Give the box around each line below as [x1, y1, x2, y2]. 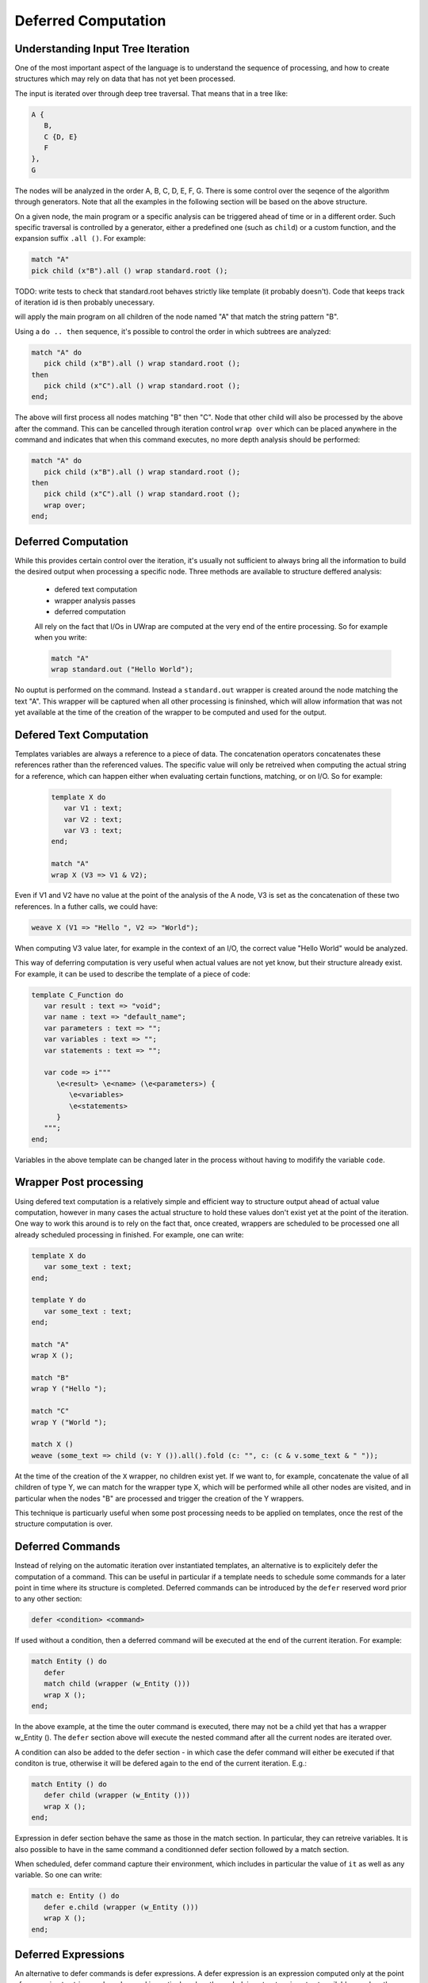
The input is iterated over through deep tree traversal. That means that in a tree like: [14, 88, 289, 98]
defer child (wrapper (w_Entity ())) [44, 1791, 190, 1800]
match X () [31, 1440, 74, 1449]
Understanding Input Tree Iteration [14, 42, 190, 56]
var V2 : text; [63, 815, 123, 824]
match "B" [31, 1373, 70, 1383]
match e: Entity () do [31, 1892, 120, 1901]
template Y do [31, 1295, 86, 1305]
